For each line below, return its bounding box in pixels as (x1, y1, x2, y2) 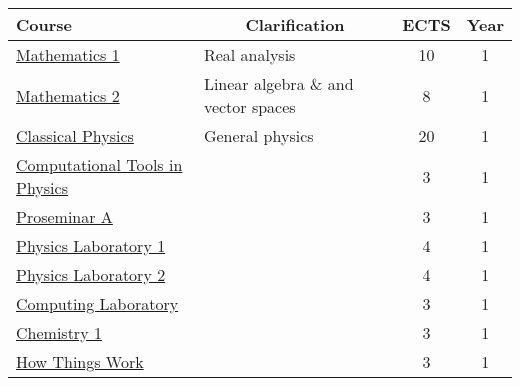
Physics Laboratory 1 (16, 234, 166, 257)
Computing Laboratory (16, 292, 179, 315)
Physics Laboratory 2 (16, 263, 166, 286)
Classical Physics (16, 124, 134, 147)
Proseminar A (16, 205, 113, 228)
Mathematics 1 (16, 43, 120, 66)
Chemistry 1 (16, 321, 102, 344)
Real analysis (203, 43, 296, 66)
